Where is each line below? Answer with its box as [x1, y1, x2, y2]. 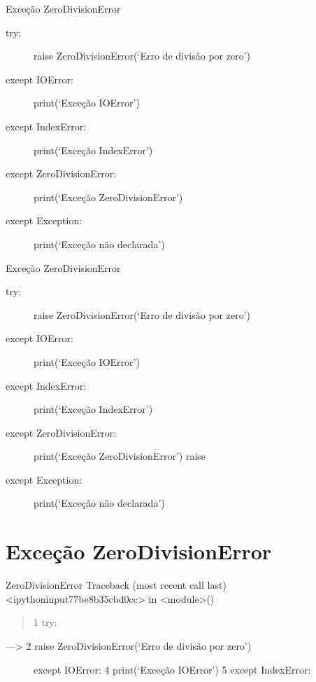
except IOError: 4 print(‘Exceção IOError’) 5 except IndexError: [34, 662, 311, 676]
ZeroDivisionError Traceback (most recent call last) [6, 578, 227, 592]
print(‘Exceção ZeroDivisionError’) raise [34, 449, 206, 463]
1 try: [33, 615, 57, 629]
